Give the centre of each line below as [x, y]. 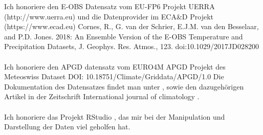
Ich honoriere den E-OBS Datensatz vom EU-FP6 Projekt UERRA [109, 6]
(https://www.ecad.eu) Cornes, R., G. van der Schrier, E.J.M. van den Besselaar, [131, 26]
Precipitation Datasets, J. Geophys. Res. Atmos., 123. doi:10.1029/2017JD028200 [131, 46]
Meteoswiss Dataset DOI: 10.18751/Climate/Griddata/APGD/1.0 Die [114, 76]
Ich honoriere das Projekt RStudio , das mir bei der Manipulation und [115, 116]
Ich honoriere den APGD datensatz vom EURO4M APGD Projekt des [115, 66]
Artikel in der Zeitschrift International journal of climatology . [102, 96]
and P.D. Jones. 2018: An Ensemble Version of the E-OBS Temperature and [124, 36]
